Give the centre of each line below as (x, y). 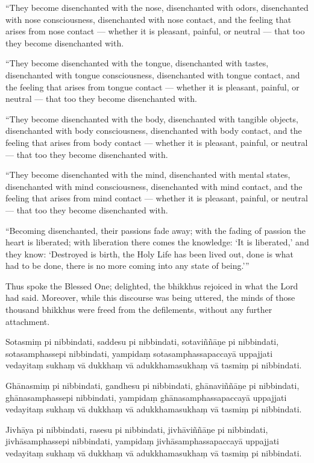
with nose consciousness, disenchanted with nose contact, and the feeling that (149, 19)
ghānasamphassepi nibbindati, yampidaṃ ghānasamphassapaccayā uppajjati (146, 397)
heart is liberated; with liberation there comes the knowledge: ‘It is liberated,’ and (157, 242)
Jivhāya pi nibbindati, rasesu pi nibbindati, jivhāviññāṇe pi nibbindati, (137, 429)
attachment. (28, 321)
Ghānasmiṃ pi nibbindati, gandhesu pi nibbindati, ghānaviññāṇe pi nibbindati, (152, 386)
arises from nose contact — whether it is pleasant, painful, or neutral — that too (155, 31)
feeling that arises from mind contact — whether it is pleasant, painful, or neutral (157, 198)
